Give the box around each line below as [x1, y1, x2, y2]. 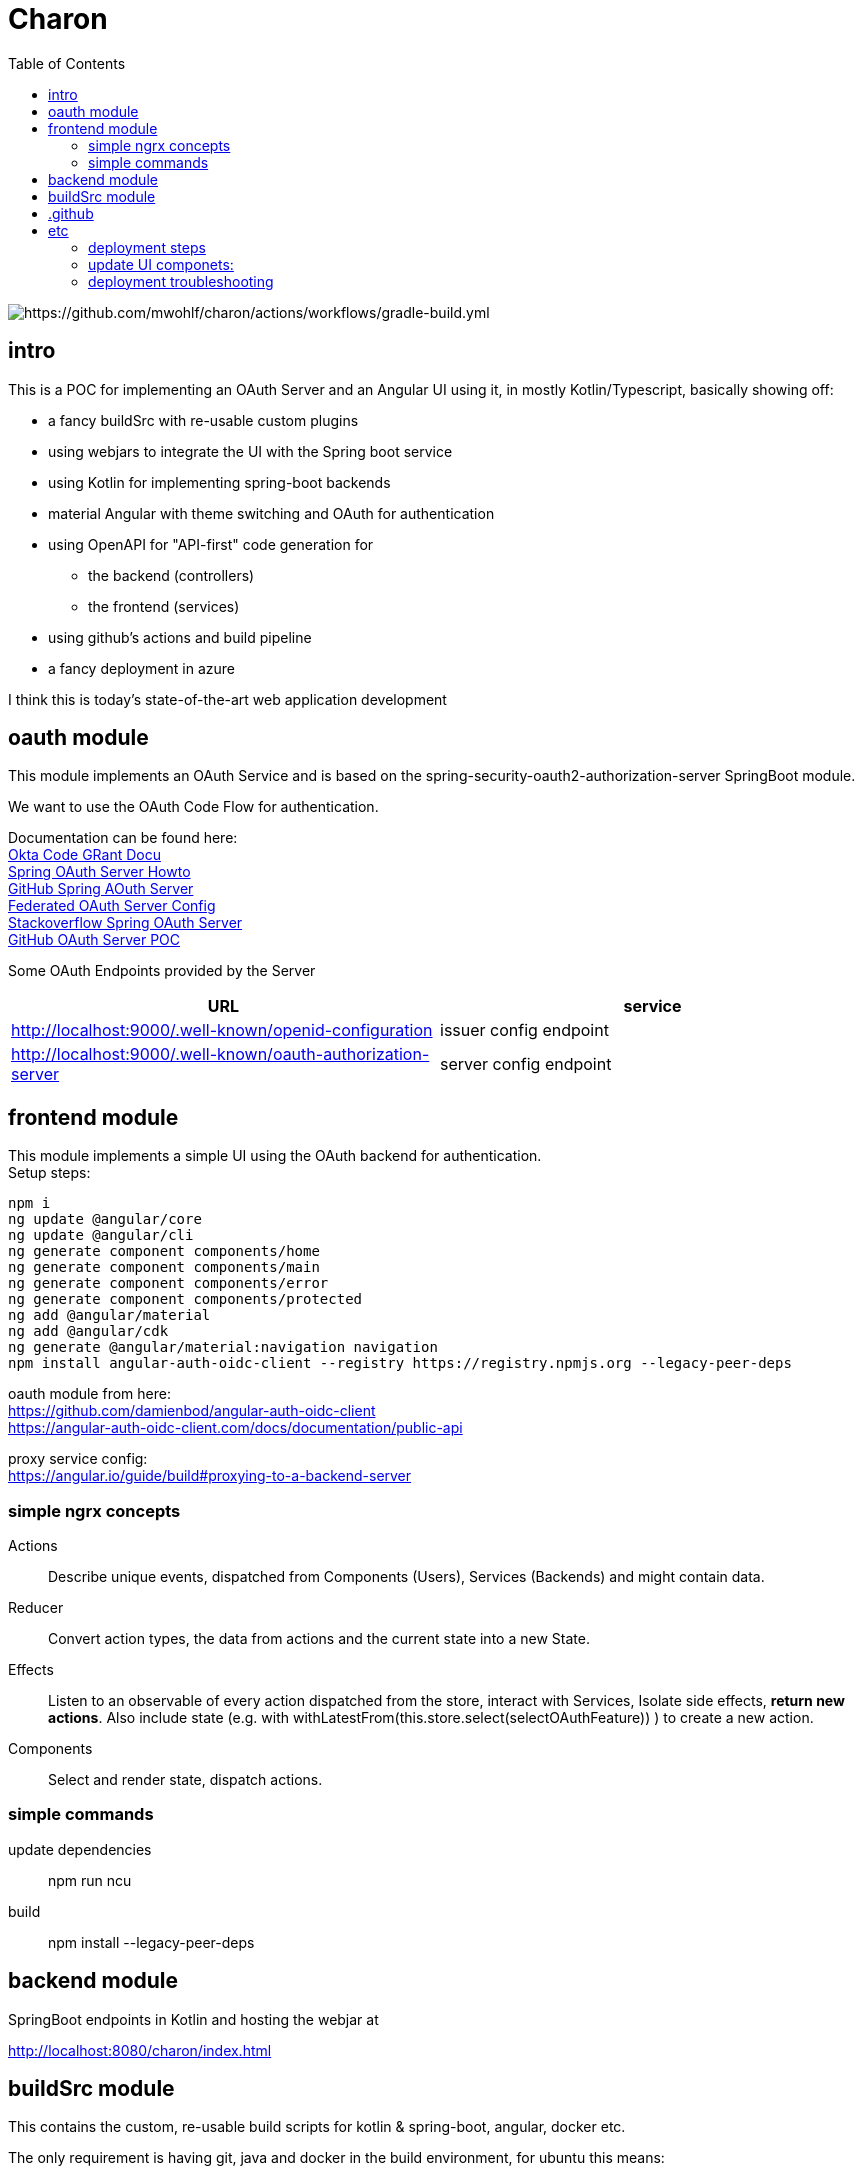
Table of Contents [8, 54, 126, 72]
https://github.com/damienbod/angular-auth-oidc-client [8, 1402, 376, 1420]
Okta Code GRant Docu [8, 846, 161, 864]
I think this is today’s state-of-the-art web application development [8, 690, 447, 708]
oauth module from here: [8, 1385, 171, 1403]
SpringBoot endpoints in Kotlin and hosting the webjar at [8, 2010, 379, 2028]
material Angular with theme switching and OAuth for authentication [48, 504, 495, 522]
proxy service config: [8, 1450, 148, 1468]
